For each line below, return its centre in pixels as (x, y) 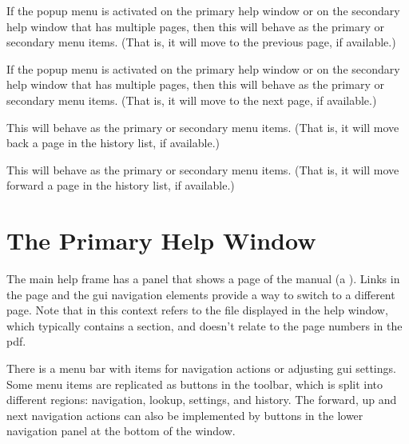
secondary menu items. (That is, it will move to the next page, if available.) (192, 100)
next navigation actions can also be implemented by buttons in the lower (185, 415)
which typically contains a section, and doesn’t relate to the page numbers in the (204, 325)
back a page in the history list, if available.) (113, 143)
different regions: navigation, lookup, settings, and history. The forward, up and (202, 400)
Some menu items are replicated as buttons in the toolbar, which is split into (195, 384)
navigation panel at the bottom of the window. (121, 431)
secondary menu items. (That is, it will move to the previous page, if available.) (201, 42)
